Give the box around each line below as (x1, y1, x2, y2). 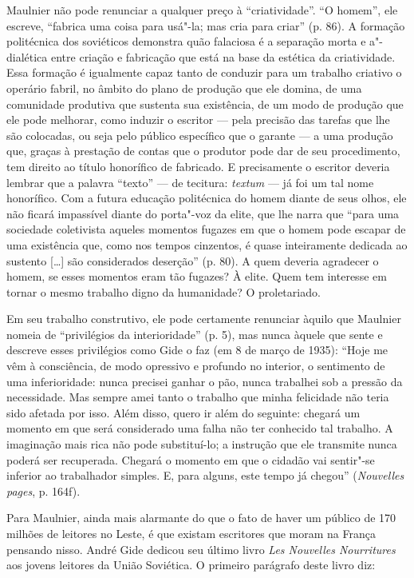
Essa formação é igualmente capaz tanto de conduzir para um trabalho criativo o (6, 64, 402, 81)
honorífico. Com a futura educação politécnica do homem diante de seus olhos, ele (6, 189, 407, 206)
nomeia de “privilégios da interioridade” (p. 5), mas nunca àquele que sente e (6, 325, 383, 342)
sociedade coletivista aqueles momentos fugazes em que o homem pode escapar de (6, 221, 406, 237)
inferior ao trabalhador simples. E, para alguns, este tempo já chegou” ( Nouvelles (6, 467, 404, 484)
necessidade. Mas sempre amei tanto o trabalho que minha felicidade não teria (6, 389, 389, 405)
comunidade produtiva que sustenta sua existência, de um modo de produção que (6, 95, 404, 112)
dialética (6, 48, 48, 65)
